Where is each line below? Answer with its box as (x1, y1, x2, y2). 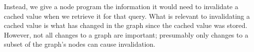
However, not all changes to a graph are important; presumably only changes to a (4, 29, 249, 39)
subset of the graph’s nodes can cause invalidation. (4, 39, 155, 49)
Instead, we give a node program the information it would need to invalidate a (4, 1, 238, 11)
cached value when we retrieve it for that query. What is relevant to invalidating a (4, 11, 250, 21)
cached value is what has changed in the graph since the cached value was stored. (4, 20, 248, 30)
